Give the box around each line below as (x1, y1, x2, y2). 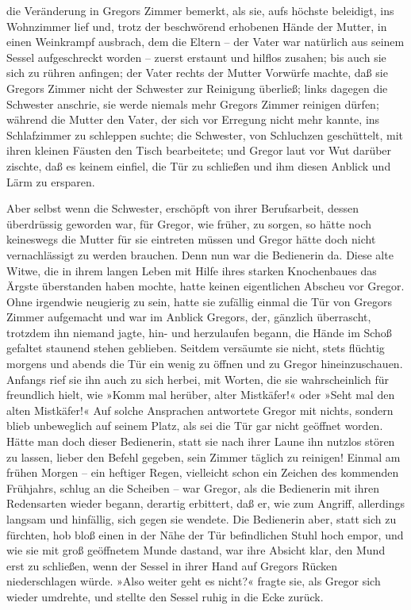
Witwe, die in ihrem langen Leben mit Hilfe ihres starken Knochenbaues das (6, 262, 377, 278)
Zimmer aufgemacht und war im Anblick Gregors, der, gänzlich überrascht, (6, 309, 371, 325)
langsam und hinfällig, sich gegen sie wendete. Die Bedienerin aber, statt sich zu (6, 511, 397, 527)
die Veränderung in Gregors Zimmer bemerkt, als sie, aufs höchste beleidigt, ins (6, 2, 394, 18)
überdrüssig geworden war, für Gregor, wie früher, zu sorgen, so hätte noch (6, 215, 372, 232)
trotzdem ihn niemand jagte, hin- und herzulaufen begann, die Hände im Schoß (6, 324, 392, 340)
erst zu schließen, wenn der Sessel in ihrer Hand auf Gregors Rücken (6, 557, 337, 574)
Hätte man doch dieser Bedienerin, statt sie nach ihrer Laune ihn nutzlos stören (6, 433, 395, 450)
